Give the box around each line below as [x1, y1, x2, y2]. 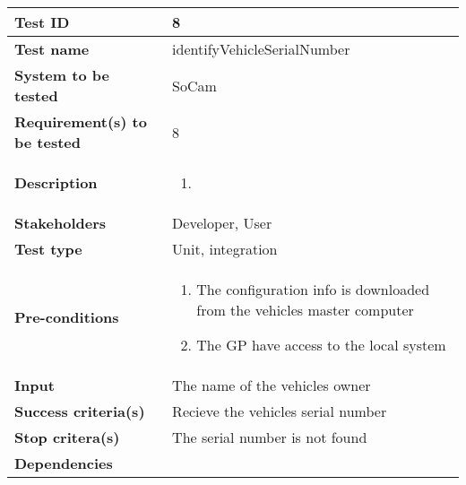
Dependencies [14, 453, 113, 473]
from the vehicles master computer [196, 299, 414, 320]
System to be [14, 65, 109, 85]
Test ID [14, 12, 70, 32]
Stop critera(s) [14, 427, 120, 447]
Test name [14, 39, 90, 59]
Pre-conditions [14, 307, 119, 327]
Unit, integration [172, 238, 278, 259]
